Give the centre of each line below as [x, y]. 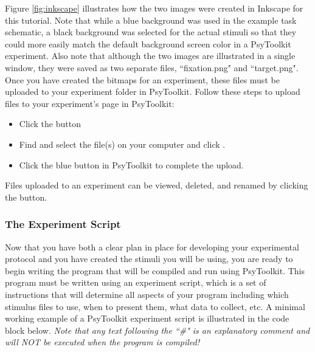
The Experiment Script [63, 224]
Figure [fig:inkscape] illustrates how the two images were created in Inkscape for [154, 8]
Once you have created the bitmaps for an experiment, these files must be [142, 79]
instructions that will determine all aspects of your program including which [147, 294]
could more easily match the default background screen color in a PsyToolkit [148, 43]
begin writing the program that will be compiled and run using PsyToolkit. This [155, 270]
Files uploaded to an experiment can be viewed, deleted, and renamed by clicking [157, 185]
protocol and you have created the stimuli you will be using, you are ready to [149, 259]
